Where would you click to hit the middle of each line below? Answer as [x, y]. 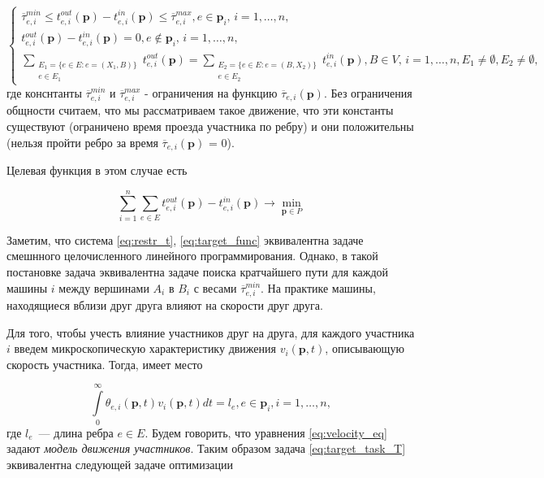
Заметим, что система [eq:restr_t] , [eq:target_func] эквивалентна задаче [185, 239]
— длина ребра [76, 432]
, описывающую [365, 348]
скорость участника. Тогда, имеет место [105, 364]
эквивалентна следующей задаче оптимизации [120, 464]
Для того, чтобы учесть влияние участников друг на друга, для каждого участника [211, 332]
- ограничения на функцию [211, 92]
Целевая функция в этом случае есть [97, 170]
